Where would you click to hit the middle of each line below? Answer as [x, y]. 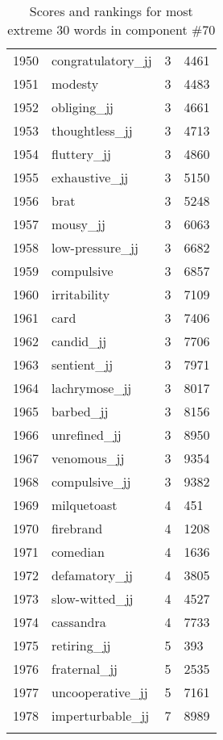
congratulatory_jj [102, 60]
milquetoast [85, 505]
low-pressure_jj [95, 247]
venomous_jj [88, 458]
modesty [75, 84]
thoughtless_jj [92, 130]
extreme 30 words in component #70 [111, 29]
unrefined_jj [87, 435]
